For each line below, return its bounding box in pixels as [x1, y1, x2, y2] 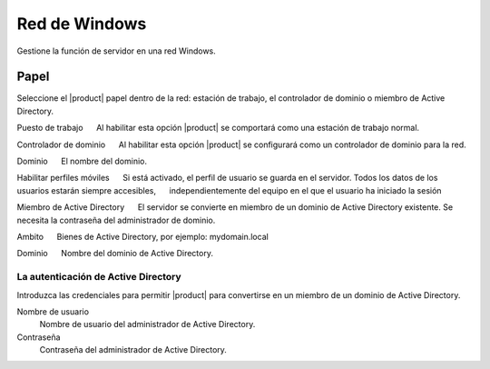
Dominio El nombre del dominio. [16, 155, 147, 167]
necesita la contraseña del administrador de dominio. [16, 214, 216, 225]
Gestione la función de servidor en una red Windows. [16, 45, 217, 56]
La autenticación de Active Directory [16, 271, 181, 284]
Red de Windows [16, 14, 147, 34]
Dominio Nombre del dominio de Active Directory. [16, 248, 213, 259]
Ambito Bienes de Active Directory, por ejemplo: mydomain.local [16, 231, 269, 242]
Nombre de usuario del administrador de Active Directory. [39, 319, 256, 330]
